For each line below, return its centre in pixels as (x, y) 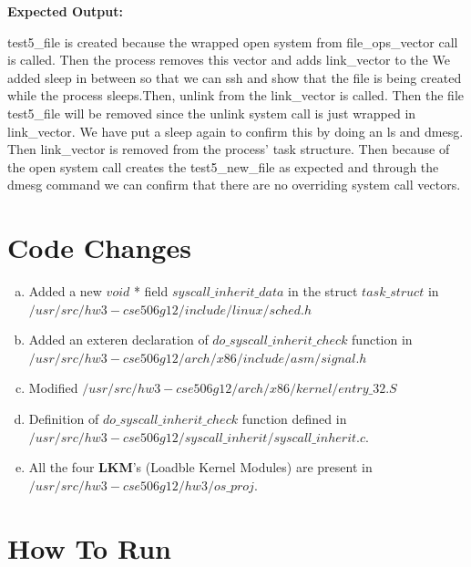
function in (382, 340)
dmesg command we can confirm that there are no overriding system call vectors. (234, 185)
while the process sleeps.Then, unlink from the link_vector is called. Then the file (235, 95)
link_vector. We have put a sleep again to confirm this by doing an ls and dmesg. (235, 131)
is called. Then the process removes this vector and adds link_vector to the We (229, 60)
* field (151, 291)
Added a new (65, 291)
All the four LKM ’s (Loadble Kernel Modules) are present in (200, 467)
